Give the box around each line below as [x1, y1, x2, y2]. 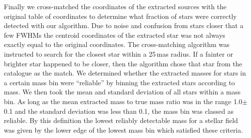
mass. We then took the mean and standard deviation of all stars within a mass [4, 87, 241, 97]
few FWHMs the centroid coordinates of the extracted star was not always [4, 30, 225, 40]
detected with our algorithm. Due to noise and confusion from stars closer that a [4, 20, 244, 31]
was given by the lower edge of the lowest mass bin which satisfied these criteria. [4, 124, 243, 135]
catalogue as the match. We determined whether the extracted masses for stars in [4, 68, 246, 78]
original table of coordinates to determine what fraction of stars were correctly [4, 11, 237, 21]
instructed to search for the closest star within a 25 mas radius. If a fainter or [4, 48, 233, 59]
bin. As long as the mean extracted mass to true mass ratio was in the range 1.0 [4, 96, 242, 106]
